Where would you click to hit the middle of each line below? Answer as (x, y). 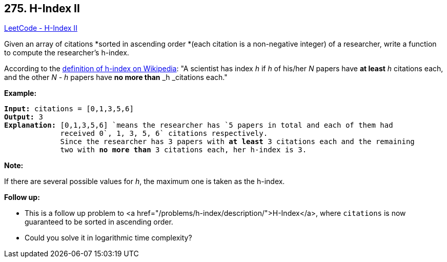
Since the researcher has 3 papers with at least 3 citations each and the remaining (237, 142)
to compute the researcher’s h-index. (67, 53)
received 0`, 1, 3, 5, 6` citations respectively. (164, 134)
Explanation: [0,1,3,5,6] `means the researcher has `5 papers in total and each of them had (199, 125)
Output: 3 (24, 117)
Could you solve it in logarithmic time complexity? (108, 238)
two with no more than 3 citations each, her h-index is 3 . (184, 150)
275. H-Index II (42, 8)
